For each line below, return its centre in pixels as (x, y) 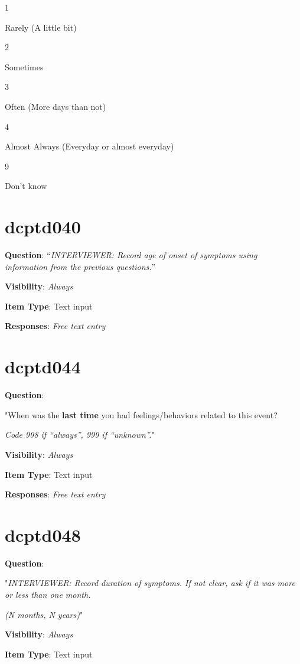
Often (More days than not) (56, 106)
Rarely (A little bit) (41, 27)
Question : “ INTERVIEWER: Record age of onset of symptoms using (131, 255)
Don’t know (26, 186)
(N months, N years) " (44, 614)
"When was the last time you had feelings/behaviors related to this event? (141, 414)
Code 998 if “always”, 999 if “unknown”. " (80, 434)
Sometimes (24, 66)
